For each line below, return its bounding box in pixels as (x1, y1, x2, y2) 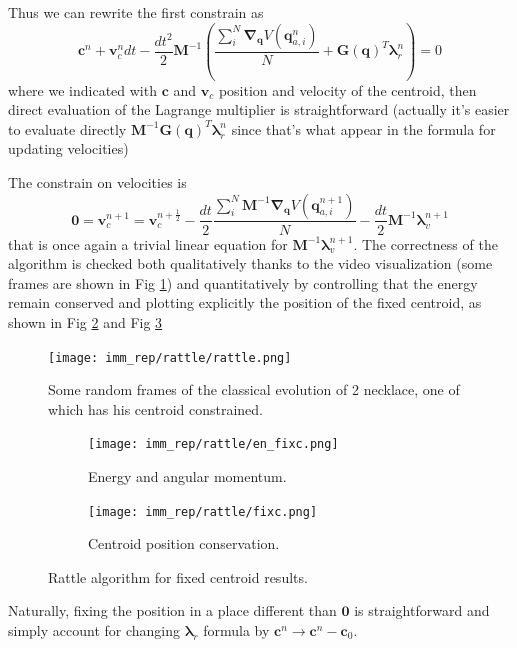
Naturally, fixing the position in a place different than (8, 600, 337, 621)
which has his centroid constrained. (48, 398, 263, 419)
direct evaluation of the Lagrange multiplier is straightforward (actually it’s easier (8, 99, 510, 120)
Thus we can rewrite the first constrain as (8, 2, 264, 22)
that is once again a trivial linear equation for (8, 233, 288, 254)
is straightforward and (354, 600, 490, 621)
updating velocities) (8, 138, 129, 159)
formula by (203, 620, 270, 641)
